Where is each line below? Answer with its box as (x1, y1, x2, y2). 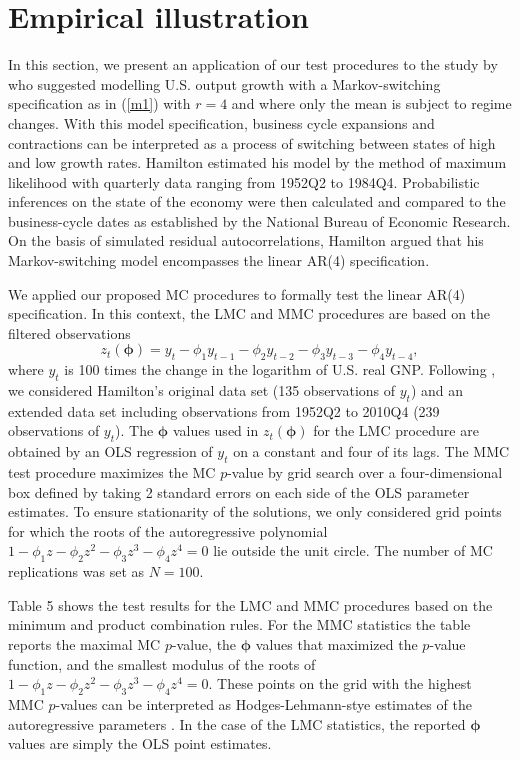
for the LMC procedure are (313, 420, 479, 441)
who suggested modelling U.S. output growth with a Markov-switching (8, 73, 441, 94)
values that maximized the (255, 633, 418, 654)
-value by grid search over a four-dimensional (227, 462, 503, 483)
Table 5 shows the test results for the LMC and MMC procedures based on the (8, 594, 493, 615)
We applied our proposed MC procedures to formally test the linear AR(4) (8, 283, 466, 304)
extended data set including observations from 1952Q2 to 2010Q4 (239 (8, 400, 440, 421)
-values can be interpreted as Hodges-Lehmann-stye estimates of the (55, 693, 472, 714)
